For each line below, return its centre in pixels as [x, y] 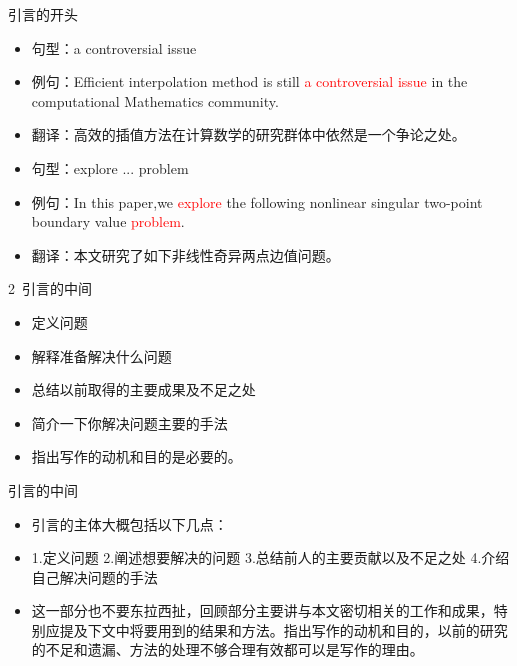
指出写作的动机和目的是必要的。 [136, 456]
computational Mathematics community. [155, 100]
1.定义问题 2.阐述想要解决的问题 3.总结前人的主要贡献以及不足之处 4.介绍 [270, 557]
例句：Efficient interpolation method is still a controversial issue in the [249, 81]
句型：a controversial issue [114, 47]
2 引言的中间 [50, 288]
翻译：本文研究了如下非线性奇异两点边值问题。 [185, 254]
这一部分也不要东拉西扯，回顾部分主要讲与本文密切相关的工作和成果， [262, 610]
